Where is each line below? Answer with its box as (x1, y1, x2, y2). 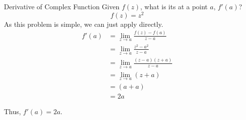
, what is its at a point (140, 1, 208, 11)
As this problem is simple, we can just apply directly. (4, 19, 163, 29)
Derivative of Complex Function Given (4, 1, 120, 11)
